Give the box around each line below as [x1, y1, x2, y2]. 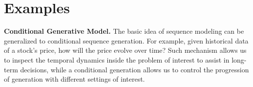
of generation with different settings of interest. [4, 74, 145, 84]
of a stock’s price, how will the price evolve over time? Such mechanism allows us [4, 45, 247, 55]
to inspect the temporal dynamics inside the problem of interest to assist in [4, 54, 230, 65]
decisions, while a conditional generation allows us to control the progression [20, 64, 249, 74]
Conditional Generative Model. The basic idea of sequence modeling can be [4, 26, 244, 36]
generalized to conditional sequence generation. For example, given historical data [4, 35, 249, 45]
